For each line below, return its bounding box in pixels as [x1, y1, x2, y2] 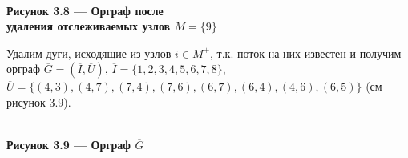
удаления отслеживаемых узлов [6, 18, 171, 34]
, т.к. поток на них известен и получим [210, 44, 402, 61]
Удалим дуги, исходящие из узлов [6, 44, 172, 61]
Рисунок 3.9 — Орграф [6, 136, 131, 153]
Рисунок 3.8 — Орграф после [6, 2, 164, 18]
